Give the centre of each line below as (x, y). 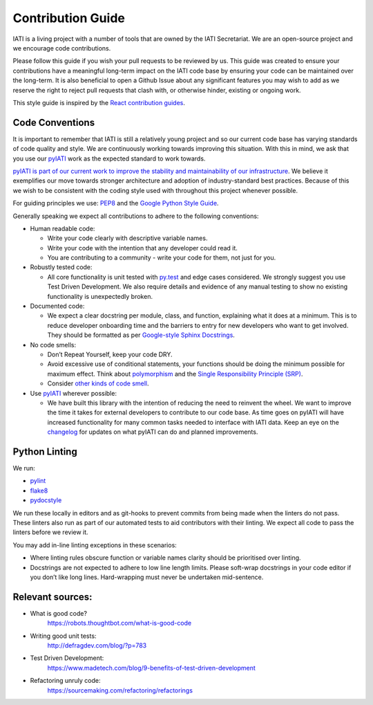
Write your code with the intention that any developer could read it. (143, 248)
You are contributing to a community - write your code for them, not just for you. (162, 258)
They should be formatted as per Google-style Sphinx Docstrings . (141, 335)
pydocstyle (46, 500)
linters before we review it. (51, 532)
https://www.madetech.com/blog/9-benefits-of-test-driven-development (151, 668)
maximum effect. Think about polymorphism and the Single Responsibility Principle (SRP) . (175, 374)
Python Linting (45, 451)
